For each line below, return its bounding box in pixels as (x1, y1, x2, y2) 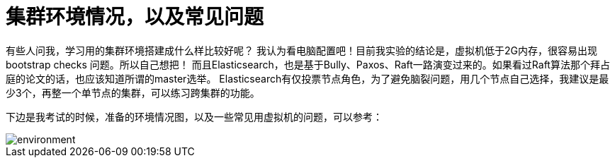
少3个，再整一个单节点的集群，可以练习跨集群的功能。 (6, 86, 260, 99)
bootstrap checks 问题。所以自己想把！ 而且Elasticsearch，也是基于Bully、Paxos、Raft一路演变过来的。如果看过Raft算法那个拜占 (6, 58, 610, 71)
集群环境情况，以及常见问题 (6, 5, 264, 29)
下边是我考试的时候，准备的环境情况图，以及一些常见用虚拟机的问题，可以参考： (6, 110, 383, 123)
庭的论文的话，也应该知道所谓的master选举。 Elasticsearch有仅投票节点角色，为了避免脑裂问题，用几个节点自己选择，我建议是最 (6, 72, 609, 85)
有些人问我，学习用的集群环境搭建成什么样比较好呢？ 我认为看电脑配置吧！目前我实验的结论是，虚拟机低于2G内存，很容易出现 (6, 44, 597, 56)
